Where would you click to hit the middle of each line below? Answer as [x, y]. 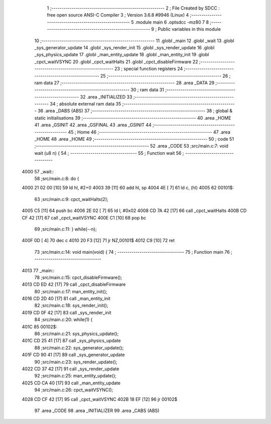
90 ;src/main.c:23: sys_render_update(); [76, 362]
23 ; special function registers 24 [149, 69]
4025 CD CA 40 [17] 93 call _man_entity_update [71, 383]
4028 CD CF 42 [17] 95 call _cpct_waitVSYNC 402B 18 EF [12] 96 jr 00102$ [100, 399]
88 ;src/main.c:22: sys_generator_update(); [79, 348]
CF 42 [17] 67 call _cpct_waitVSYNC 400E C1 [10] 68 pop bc [84, 218]
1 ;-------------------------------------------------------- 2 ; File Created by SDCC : [133, 8]
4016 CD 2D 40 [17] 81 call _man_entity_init [66, 298]
